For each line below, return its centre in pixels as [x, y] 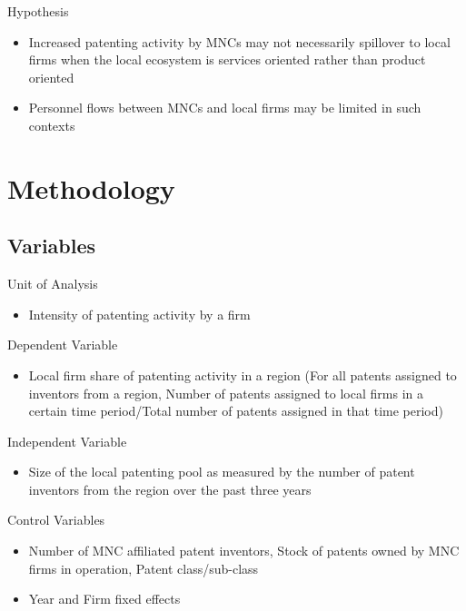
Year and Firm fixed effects [104, 599]
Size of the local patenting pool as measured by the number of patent [222, 472]
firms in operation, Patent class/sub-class [144, 568]
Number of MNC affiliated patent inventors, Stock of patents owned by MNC [244, 551]
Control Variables [56, 520]
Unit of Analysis [53, 284]
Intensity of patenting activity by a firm [139, 314]
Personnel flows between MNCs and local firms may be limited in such [225, 108]
